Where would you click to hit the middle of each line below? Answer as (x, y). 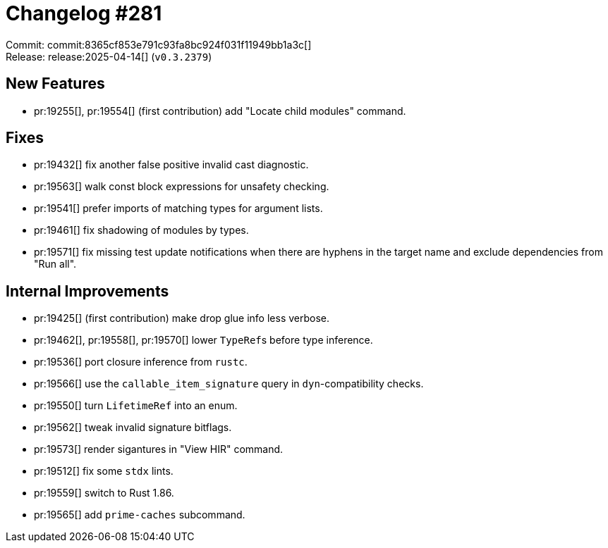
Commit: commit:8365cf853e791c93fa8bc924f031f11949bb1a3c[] (159, 44)
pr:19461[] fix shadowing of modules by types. (141, 230)
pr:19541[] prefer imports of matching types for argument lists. (178, 208)
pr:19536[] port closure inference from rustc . (141, 362)
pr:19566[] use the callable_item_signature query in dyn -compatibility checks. (229, 384)
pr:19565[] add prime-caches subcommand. (140, 515)
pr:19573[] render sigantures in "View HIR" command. (159, 449)
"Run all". (55, 264)
